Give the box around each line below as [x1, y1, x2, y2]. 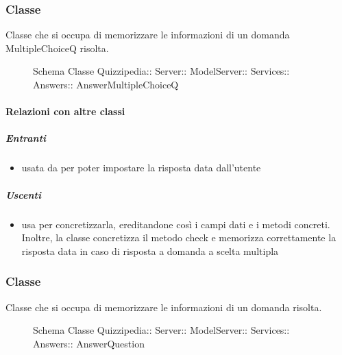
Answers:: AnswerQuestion [33, 336, 145, 350]
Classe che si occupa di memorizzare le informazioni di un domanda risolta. [5, 299, 322, 314]
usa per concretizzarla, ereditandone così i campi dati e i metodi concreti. [21, 217, 330, 231]
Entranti [5, 131, 47, 145]
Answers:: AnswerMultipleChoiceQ [33, 77, 179, 91]
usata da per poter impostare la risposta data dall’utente [21, 160, 261, 175]
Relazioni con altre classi [5, 104, 125, 119]
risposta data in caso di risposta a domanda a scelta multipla [21, 243, 279, 258]
